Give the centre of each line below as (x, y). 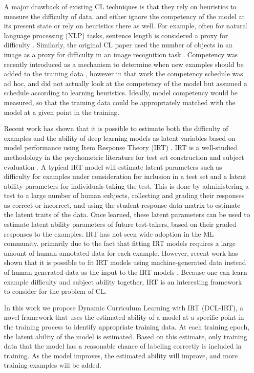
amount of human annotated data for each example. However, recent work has (121, 252)
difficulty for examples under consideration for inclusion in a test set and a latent (125, 176)
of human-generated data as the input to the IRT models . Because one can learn (126, 272)
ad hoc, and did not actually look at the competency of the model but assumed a (126, 83)
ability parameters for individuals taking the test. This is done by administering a (127, 186)
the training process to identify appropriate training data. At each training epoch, (127, 327)
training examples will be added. (53, 365)
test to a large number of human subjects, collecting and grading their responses (124, 195)
